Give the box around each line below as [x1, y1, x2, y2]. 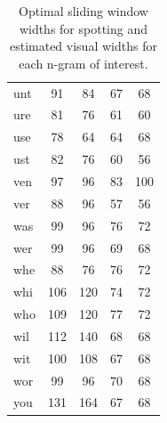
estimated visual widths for [9, 37, 157, 55]
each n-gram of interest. [19, 53, 148, 72]
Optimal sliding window [18, 2, 148, 20]
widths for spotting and [19, 19, 148, 37]
